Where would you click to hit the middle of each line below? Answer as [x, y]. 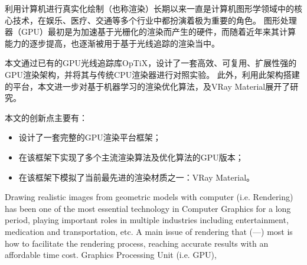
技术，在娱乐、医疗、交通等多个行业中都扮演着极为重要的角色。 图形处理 [155, 20]
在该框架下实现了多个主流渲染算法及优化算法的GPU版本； [131, 157]
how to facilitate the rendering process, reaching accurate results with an [137, 243]
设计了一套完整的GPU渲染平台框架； [90, 137]
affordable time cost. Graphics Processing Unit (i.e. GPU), [111, 255]
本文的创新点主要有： [46, 117]
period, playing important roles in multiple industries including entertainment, [147, 220]
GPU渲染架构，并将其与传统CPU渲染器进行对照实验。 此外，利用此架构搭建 [152, 74]
